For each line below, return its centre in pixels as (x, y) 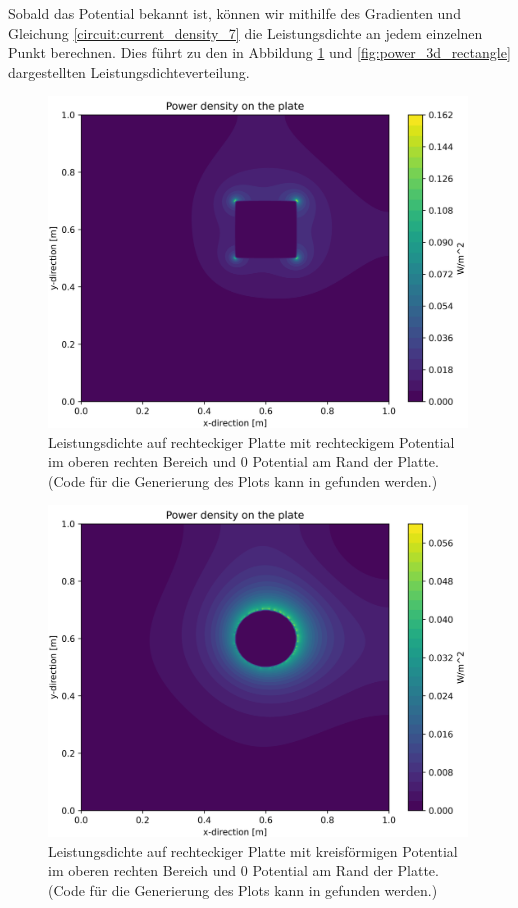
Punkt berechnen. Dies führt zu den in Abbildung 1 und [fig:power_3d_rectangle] (259, 52)
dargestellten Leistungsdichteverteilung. (129, 71)
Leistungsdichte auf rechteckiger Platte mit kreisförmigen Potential (253, 850)
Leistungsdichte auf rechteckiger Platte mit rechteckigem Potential (251, 441)
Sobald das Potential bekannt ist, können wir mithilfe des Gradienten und (234, 13)
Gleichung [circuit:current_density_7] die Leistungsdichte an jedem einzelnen (245, 32)
